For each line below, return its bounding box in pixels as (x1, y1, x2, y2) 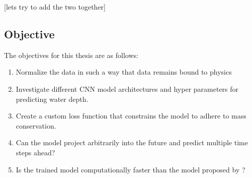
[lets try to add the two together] (4, 2, 106, 12)
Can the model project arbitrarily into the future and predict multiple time (16, 137, 248, 148)
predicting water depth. (16, 93, 89, 104)
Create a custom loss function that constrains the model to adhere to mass (16, 110, 246, 121)
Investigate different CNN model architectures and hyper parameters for (16, 83, 239, 94)
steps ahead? (16, 147, 55, 157)
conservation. (16, 120, 56, 131)
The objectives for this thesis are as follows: (4, 49, 138, 60)
